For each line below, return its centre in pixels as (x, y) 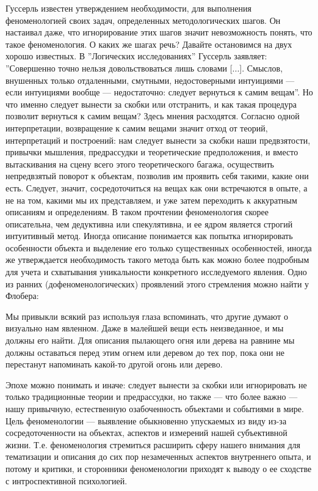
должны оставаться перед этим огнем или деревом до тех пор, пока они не (145, 352)
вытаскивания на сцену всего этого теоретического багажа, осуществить (140, 164)
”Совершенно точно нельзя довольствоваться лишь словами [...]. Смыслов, (144, 68)
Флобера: (22, 296)
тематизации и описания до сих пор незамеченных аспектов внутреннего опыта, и (158, 456)
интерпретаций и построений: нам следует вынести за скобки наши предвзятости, (158, 140)
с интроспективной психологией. (67, 480)
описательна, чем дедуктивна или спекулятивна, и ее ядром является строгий (149, 223)
